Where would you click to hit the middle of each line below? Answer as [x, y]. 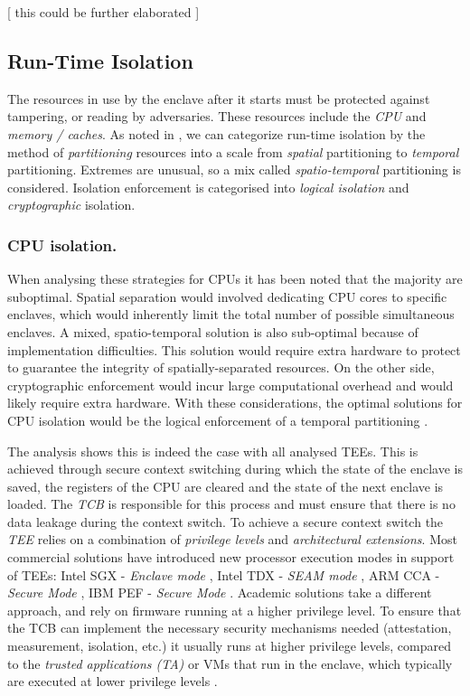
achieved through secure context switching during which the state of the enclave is [235, 469]
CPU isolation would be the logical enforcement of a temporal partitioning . [218, 420]
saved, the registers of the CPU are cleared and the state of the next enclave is [226, 486]
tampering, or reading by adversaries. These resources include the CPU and [217, 116]
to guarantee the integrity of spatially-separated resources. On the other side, [221, 367]
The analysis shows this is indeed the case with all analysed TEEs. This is [213, 451]
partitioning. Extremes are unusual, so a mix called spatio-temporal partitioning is [234, 169]
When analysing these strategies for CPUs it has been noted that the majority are [235, 279]
